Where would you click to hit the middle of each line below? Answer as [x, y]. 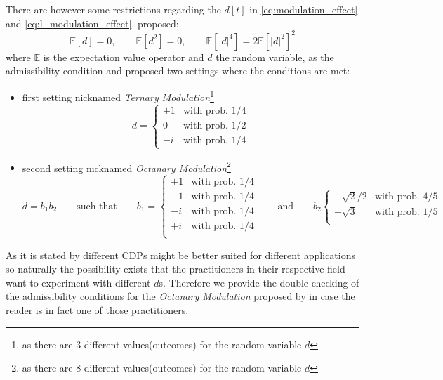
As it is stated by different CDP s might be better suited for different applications [181, 255]
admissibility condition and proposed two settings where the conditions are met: [178, 71]
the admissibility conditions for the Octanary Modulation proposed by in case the [180, 296]
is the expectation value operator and [124, 57]
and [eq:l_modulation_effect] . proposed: [92, 23]
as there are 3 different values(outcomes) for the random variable [162, 344]
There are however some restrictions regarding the [113, 9]
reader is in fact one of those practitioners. [97, 309]
